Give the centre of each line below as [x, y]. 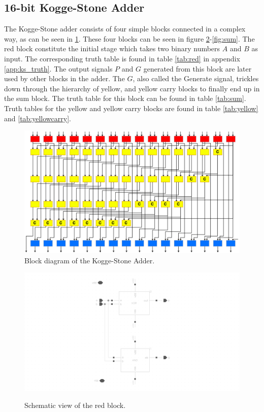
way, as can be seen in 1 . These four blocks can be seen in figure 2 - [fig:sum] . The [129, 38]
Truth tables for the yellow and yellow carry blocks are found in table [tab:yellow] [131, 108]
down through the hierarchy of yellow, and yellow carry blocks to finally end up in [132, 88]
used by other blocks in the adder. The [64, 78]
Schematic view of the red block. [75, 405]
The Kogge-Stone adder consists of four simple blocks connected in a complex [125, 29]
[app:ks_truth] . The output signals [58, 68]
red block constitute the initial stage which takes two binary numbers [112, 48]
